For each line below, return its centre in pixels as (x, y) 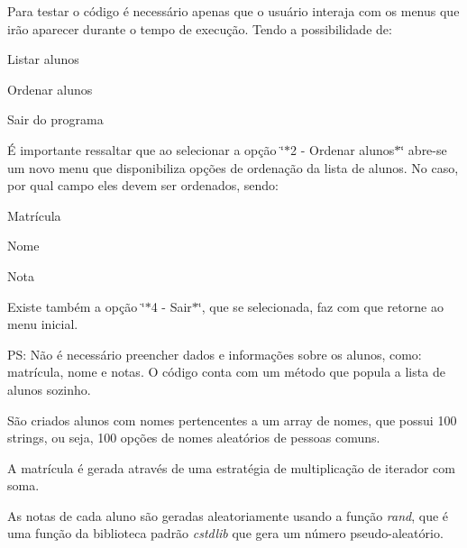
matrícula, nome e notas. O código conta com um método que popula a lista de (226, 372)
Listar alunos (43, 59)
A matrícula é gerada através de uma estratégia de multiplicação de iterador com (231, 467)
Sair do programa (55, 119)
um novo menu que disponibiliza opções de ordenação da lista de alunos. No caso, (233, 167)
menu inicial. (43, 324)
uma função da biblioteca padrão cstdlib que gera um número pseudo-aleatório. (225, 533)
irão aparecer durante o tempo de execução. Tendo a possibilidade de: (200, 28)
